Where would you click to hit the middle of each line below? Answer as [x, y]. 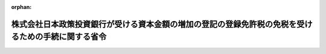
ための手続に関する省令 [63, 37]
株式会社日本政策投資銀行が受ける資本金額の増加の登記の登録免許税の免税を [154, 24]
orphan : [21, 7]
